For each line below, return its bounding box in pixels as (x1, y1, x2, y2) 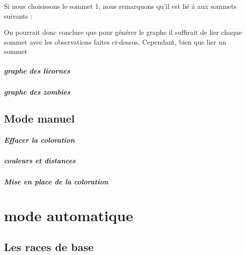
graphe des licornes (4, 65, 70, 76)
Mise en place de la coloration (4, 177, 109, 187)
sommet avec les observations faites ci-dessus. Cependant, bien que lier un (4, 36, 226, 47)
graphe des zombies (4, 86, 71, 97)
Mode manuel (4, 110, 75, 126)
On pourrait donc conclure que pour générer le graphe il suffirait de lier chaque (4, 27, 242, 37)
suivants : (4, 10, 32, 21)
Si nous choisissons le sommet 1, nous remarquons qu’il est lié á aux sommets (4, 1, 237, 11)
